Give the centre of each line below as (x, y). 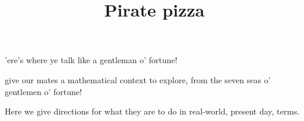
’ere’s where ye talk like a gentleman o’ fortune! (91, 60)
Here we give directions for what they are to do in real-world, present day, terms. (152, 111)
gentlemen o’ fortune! (43, 91)
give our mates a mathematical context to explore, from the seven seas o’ (138, 79)
